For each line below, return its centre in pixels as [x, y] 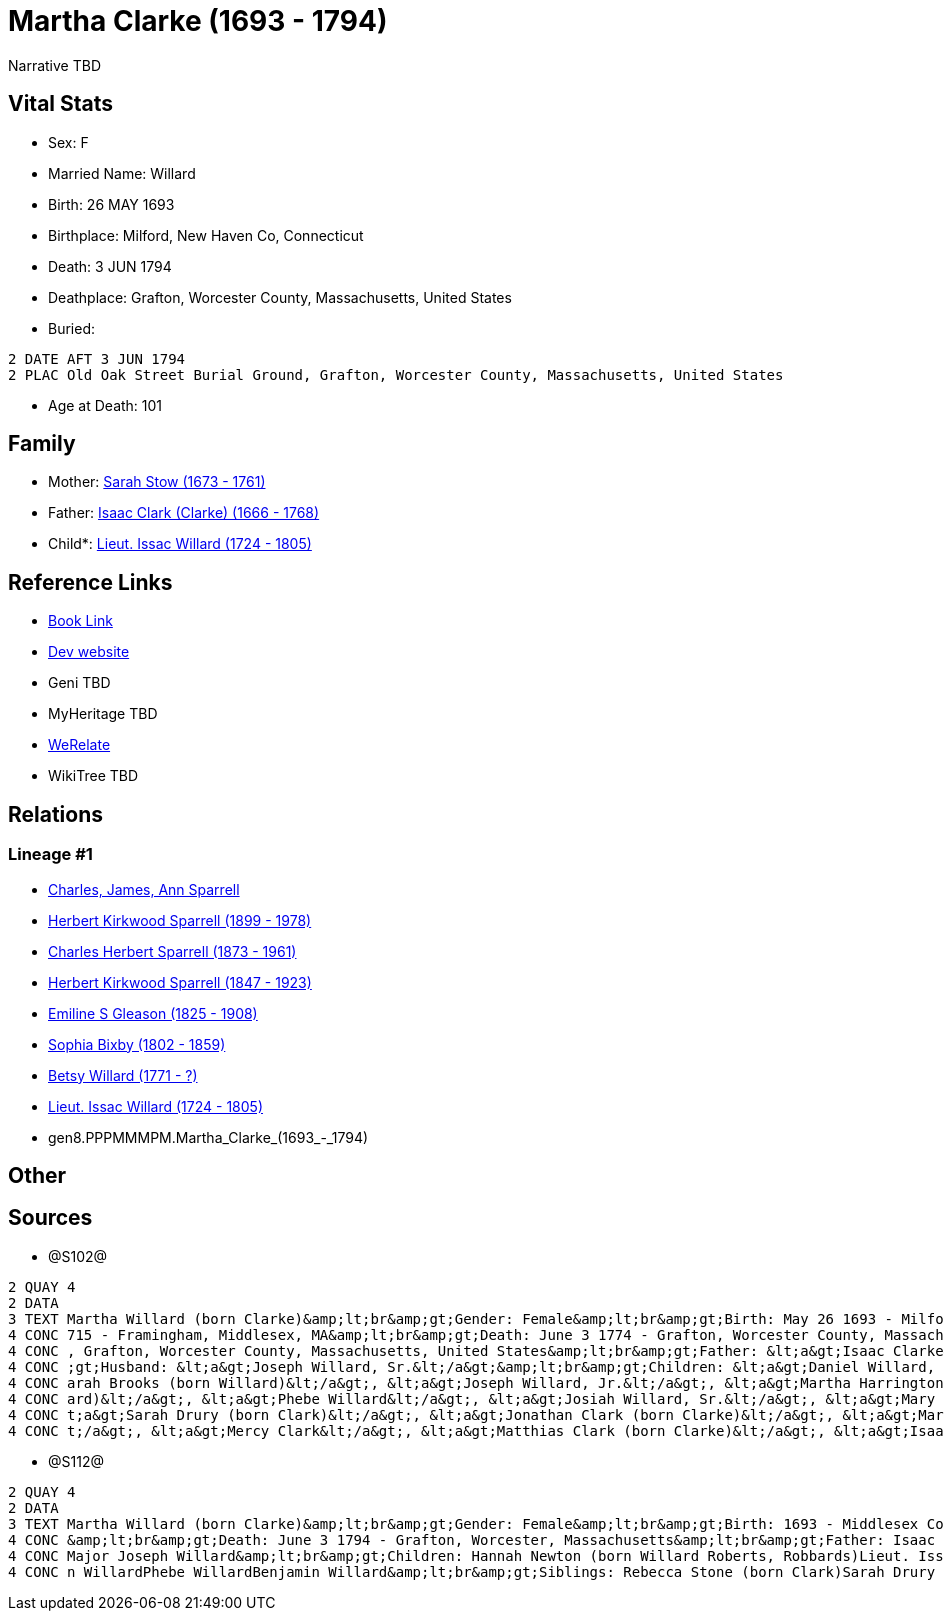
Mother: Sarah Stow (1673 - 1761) [157, 482]
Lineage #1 [50, 854]
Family [42, 444]
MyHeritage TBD [103, 714]
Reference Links [90, 582]
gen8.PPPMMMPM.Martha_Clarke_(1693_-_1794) [208, 1137]
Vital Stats [61, 104]
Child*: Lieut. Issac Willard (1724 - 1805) [180, 544]
